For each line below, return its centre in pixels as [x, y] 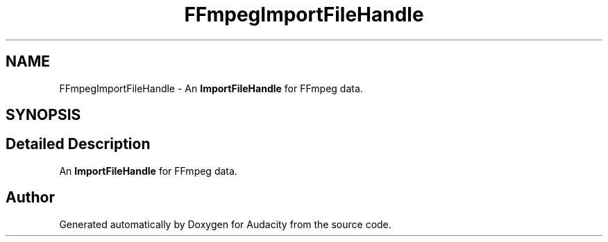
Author [30, 198]
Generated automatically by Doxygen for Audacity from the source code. [225, 224]
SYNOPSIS [43, 115]
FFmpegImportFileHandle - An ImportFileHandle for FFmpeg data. [211, 88]
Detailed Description [78, 144]
